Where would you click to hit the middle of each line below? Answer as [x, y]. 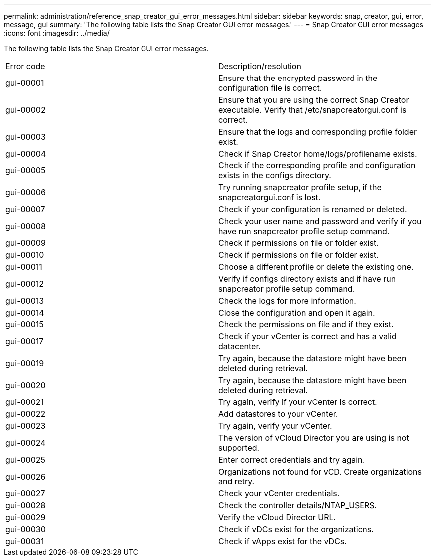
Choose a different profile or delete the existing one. [316, 267]
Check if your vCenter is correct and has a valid [308, 336]
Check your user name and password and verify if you [320, 221]
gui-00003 [26, 137]
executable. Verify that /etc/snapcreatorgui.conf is [313, 110]
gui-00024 [26, 443]
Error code [25, 66]
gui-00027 [25, 493]
